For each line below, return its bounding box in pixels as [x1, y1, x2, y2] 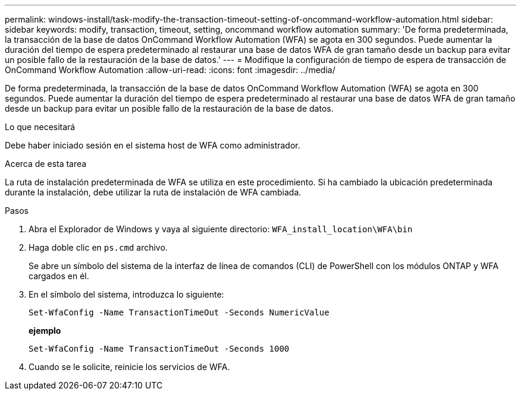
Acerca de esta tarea [5, 159, 87, 169]
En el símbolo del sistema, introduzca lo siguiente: [29, 289, 224, 299]
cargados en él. [29, 271, 89, 281]
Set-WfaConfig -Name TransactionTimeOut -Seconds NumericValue [29, 308, 329, 317]
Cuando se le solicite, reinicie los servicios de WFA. [29, 362, 230, 372]
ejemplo [29, 326, 61, 336]
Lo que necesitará [5, 122, 76, 132]
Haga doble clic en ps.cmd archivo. [29, 242, 168, 252]
